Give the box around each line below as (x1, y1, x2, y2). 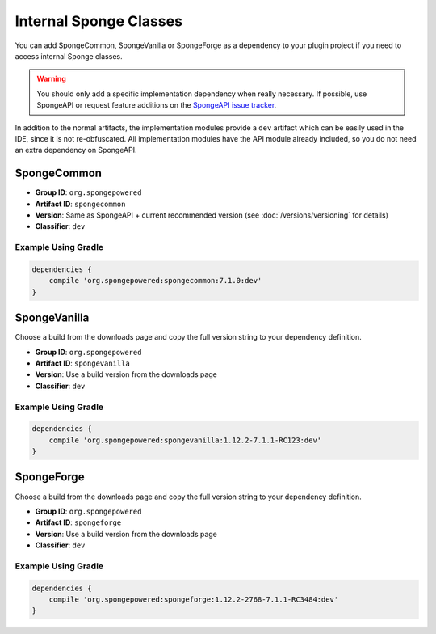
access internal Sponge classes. (15, 51, 123, 61)
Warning (36, 74, 66, 84)
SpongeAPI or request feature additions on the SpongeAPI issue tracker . (36, 100, 277, 110)
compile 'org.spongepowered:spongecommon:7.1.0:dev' (48, 276, 262, 285)
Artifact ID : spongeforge (35, 518, 122, 527)
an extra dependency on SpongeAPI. (15, 146, 137, 155)
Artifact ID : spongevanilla (35, 358, 131, 368)
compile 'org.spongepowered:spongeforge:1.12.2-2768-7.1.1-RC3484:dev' (48, 595, 339, 604)
